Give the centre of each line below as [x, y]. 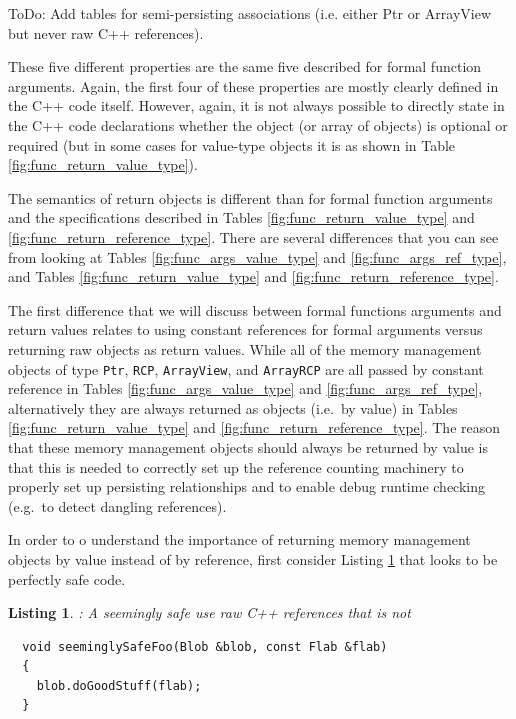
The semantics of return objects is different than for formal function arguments [250, 197]
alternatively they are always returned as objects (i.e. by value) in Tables [233, 407]
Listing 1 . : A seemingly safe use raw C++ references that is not [209, 612]
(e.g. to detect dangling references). [117, 505]
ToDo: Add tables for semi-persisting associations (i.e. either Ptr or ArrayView [250, 13]
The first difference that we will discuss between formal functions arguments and [255, 309]
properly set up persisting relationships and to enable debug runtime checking [247, 486]
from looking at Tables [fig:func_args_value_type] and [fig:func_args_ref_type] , [257, 256]
